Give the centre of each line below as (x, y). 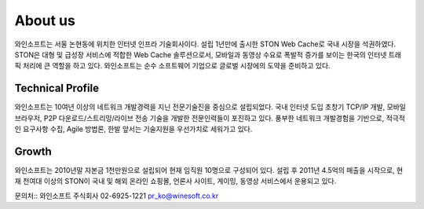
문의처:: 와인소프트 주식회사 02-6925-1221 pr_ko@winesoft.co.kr (117, 196)
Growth (33, 151)
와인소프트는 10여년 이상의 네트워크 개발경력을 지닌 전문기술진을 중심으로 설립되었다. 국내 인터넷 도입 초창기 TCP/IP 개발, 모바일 (210, 107)
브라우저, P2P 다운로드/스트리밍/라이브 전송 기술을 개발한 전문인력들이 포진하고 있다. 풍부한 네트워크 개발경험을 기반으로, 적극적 (210, 118)
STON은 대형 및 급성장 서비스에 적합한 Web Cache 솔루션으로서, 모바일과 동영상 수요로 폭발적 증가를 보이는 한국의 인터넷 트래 (208, 54)
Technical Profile (57, 88)
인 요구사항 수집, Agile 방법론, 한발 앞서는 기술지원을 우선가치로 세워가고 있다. (133, 129)
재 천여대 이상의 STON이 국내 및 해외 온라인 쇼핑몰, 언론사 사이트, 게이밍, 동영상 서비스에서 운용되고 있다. (175, 181)
